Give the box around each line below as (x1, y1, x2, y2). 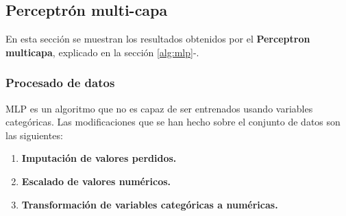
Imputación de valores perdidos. (21, 151, 177, 165)
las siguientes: (5, 128, 63, 142)
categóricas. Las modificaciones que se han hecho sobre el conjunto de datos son (5, 115, 341, 129)
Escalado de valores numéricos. (21, 173, 171, 188)
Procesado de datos (5, 74, 115, 91)
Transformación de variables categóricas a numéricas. (21, 197, 278, 211)
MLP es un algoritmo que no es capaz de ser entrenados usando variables (5, 101, 313, 115)
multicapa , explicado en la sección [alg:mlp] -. (5, 45, 199, 59)
